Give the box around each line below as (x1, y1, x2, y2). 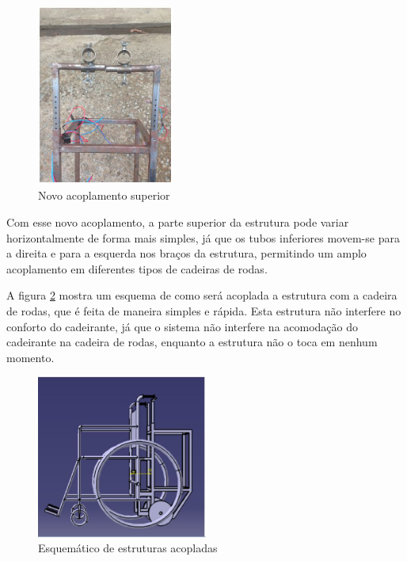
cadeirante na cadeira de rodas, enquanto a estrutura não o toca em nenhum (6, 334, 378, 350)
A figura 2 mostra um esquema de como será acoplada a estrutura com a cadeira (6, 287, 397, 303)
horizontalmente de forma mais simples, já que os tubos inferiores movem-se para (6, 229, 400, 246)
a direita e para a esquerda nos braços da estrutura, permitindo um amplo (6, 245, 367, 261)
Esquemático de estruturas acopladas (38, 540, 218, 556)
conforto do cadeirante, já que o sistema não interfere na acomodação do (6, 318, 359, 334)
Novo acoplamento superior (38, 187, 170, 204)
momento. (6, 349, 55, 365)
